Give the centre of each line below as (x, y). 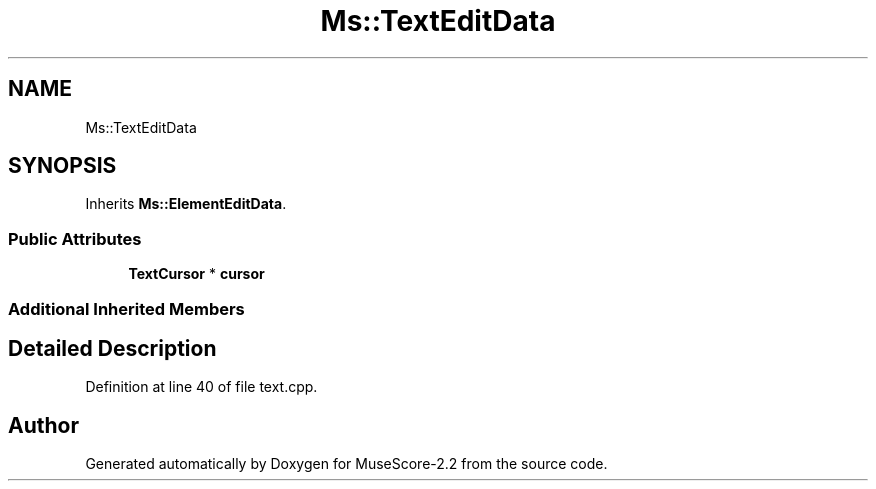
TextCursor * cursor (196, 274)
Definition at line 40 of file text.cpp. (201, 387)
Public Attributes (75, 238)
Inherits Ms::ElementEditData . (186, 204)
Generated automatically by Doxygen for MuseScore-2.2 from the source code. (346, 464)
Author (43, 425)
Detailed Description (112, 348)
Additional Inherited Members (126, 308)
